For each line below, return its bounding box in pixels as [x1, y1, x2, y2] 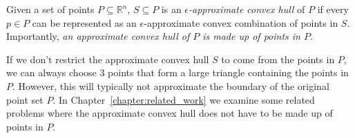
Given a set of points [6, 2, 95, 16]
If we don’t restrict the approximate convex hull [6, 51, 209, 66]
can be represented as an [32, 15, 137, 30]
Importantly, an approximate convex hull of [6, 29, 190, 43]
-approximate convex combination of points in [144, 15, 338, 30]
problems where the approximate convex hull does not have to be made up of [6, 106, 333, 120]
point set [6, 92, 44, 106]
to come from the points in [221, 51, 335, 66]
